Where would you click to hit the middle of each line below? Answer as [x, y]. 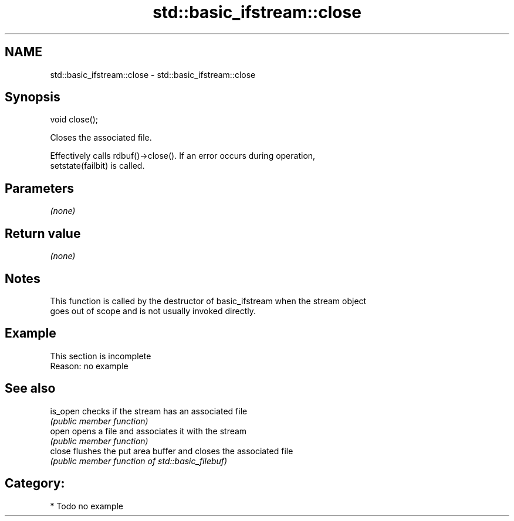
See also [30, 389]
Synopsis [33, 97]
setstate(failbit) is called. [97, 166]
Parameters [39, 188]
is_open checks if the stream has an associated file [149, 411]
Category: [35, 483]
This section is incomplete [101, 356]
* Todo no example [87, 506]
